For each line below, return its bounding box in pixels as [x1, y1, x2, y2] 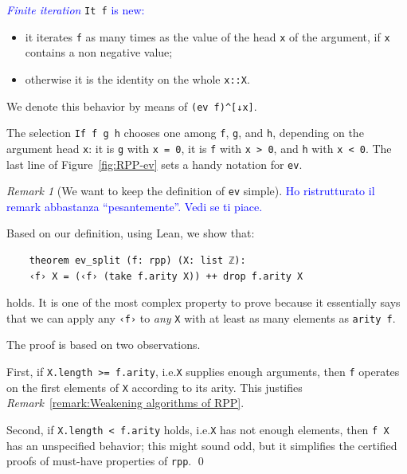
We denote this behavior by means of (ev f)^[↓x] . [6, 97, 257, 114]
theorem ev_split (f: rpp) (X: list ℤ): [29, 255, 246, 267]
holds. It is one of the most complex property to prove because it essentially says [6, 294, 401, 311]
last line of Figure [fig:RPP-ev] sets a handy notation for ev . [6, 155, 303, 172]
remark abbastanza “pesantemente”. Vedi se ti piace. [6, 198, 263, 214]
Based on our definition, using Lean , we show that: [6, 225, 255, 241]
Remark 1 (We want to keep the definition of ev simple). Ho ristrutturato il [6, 182, 375, 199]
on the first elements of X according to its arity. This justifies [6, 378, 303, 395]
